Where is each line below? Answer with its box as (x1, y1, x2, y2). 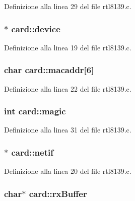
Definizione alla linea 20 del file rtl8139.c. (4, 166, 131, 176)
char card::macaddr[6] (4, 63, 94, 76)
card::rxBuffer (29, 187, 87, 199)
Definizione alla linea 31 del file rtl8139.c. (4, 124, 131, 135)
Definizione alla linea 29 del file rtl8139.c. (4, 1, 131, 11)
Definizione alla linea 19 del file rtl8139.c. (4, 42, 131, 52)
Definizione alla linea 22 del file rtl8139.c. (4, 83, 131, 94)
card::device (11, 22, 60, 35)
